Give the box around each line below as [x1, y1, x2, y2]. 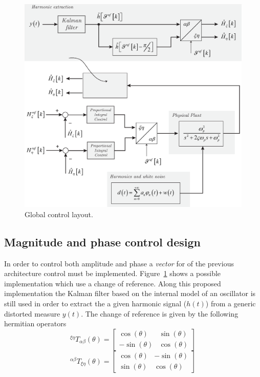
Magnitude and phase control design [4, 234, 201, 249]
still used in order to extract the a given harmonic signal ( [4, 298, 187, 309]
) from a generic [205, 298, 256, 309]
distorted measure [4, 308, 60, 319]
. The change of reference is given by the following [81, 308, 239, 319]
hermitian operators [4, 318, 67, 329]
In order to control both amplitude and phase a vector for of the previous [4, 258, 234, 268]
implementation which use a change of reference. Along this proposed [4, 278, 221, 288]
